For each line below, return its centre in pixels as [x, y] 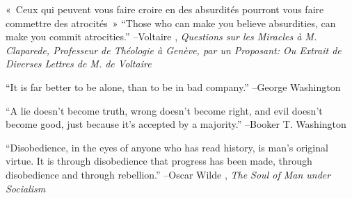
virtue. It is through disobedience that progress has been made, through [159, 161]
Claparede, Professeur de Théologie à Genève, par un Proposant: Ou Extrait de [174, 50]
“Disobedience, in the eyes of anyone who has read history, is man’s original [167, 147]
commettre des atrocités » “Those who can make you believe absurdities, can [171, 23]
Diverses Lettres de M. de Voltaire [79, 64]
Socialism [26, 188]
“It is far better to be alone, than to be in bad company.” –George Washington [173, 86]
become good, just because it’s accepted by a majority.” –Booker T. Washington [176, 124]
